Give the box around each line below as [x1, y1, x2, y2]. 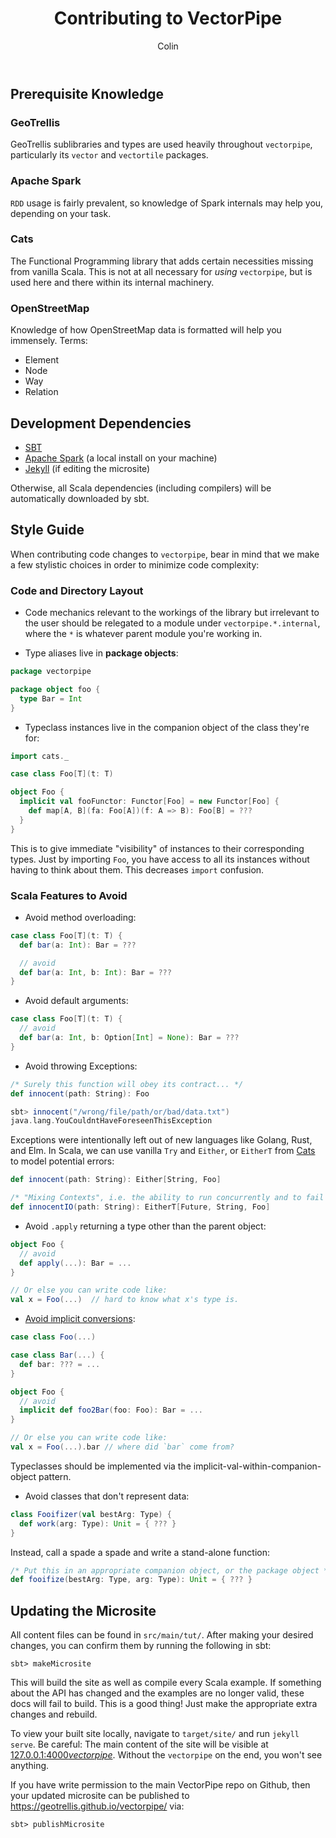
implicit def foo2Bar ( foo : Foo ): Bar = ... [19, 1405, 203, 1416]
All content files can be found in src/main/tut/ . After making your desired [10, 1629, 314, 1641]
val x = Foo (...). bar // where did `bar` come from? [10, 1442, 235, 1452]
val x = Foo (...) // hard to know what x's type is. [10, 1295, 240, 1305]
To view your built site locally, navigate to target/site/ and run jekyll [10, 1728, 300, 1740]
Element [24, 354, 60, 366]
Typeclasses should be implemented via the [10, 1460, 192, 1472]
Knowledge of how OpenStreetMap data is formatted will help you [10, 324, 282, 336]
